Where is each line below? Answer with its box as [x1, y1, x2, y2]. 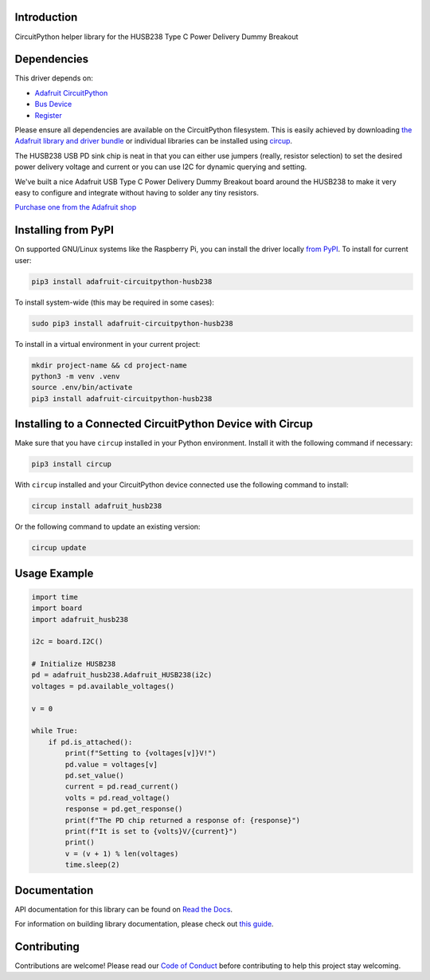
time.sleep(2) [64, 860, 120, 869]
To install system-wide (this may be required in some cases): [14, 297, 215, 307]
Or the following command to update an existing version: [14, 522, 201, 532]
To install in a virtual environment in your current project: [14, 339, 201, 348]
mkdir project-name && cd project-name [31, 360, 187, 370]
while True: [31, 726, 79, 735]
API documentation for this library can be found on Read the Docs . [14, 904, 233, 914]
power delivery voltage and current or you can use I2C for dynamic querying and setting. [14, 162, 307, 171]
